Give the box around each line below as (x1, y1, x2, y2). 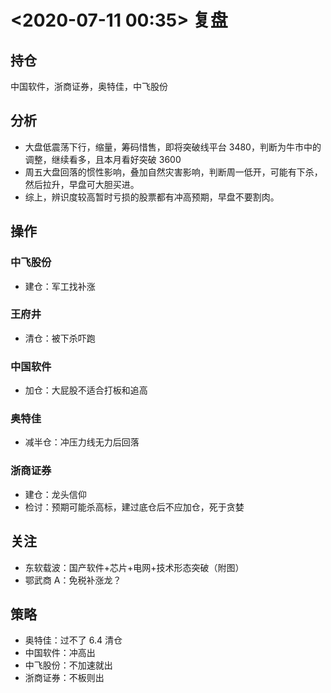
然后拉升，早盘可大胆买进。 (24, 178, 140, 190)
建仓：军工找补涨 (24, 280, 96, 292)
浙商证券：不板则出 (24, 672, 105, 684)
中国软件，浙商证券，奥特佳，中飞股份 (10, 81, 168, 92)
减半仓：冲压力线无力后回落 (24, 436, 140, 448)
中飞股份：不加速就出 (24, 659, 113, 671)
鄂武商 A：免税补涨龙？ (24, 574, 122, 586)
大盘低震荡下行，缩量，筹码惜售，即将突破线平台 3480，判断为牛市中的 (24, 141, 322, 153)
